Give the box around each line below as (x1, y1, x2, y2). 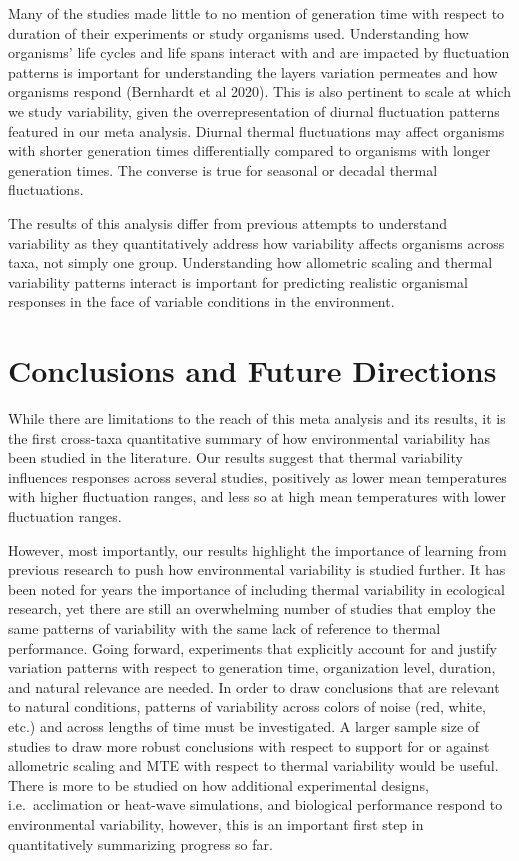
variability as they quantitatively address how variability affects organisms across (8, 232, 505, 253)
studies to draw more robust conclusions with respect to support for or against (8, 735, 490, 756)
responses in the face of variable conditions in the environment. (8, 291, 395, 312)
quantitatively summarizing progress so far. (8, 833, 273, 854)
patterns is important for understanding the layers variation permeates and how (8, 61, 498, 82)
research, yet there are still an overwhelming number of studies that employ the (8, 598, 496, 619)
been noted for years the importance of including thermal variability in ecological (8, 578, 505, 599)
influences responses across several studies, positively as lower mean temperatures (8, 466, 507, 487)
